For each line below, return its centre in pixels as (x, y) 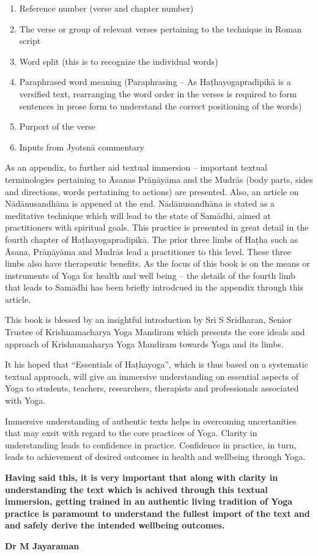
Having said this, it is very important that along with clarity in (142, 477)
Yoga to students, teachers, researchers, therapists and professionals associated (152, 388)
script (30, 41)
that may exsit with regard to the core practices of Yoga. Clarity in (131, 433)
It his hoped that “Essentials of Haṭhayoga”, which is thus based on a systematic (157, 364)
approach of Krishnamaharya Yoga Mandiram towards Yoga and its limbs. (144, 343)
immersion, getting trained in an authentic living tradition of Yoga (149, 501)
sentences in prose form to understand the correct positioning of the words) (161, 106)
